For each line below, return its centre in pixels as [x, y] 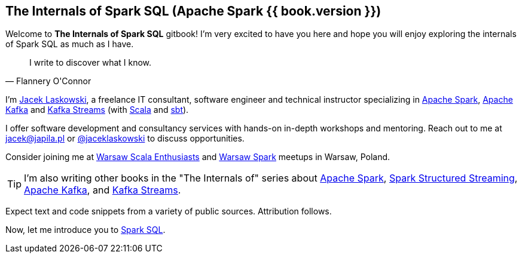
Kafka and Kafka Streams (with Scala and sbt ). [97, 110]
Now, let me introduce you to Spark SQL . [86, 230]
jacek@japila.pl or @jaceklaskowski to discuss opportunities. [125, 139]
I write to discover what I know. [91, 63]
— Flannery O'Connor [48, 81]
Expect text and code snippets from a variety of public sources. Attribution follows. [169, 211]
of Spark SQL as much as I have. [70, 44]
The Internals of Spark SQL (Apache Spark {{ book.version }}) [193, 11]
